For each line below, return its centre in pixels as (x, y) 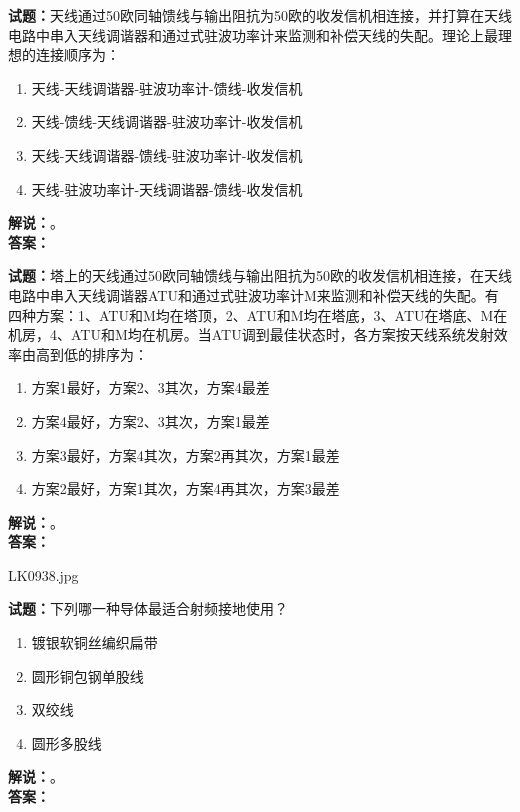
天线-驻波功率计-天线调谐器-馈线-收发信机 (167, 188)
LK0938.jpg (43, 574)
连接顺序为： (77, 54)
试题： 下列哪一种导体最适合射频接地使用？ (148, 608)
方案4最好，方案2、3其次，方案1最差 (150, 420)
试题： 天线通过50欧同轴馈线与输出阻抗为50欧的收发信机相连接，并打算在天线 (260, 15)
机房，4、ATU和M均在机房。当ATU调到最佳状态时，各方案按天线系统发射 (251, 334)
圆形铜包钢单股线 (87, 675)
